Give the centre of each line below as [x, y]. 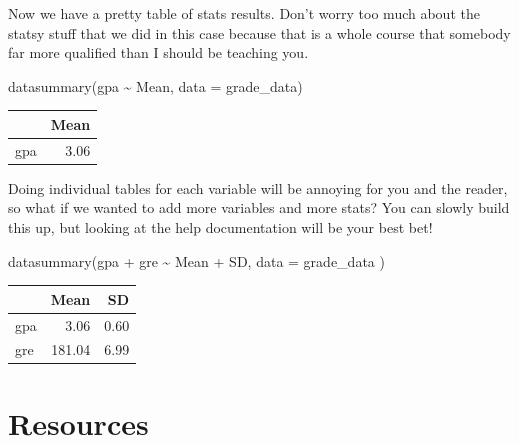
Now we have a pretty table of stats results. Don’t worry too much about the [244, 13]
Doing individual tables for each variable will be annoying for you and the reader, [258, 187]
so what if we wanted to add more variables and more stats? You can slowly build [259, 207]
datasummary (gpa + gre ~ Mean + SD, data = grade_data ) [196, 260]
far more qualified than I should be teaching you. [158, 52]
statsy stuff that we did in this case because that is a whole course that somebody [259, 32]
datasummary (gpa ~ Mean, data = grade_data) [155, 85]
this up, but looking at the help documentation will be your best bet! [220, 227]
